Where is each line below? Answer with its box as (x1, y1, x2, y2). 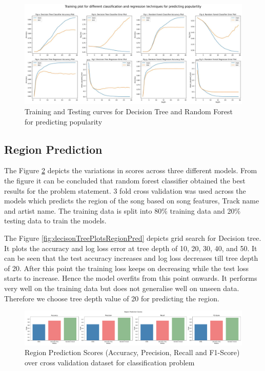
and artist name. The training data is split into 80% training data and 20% (4, 205, 241, 216)
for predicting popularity (25, 116, 103, 127)
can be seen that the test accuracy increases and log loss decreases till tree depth (4, 253, 258, 263)
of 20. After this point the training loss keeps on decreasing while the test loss (4, 262, 249, 273)
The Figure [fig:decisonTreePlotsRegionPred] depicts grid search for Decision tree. (4, 232, 261, 243)
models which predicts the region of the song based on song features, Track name (4, 195, 259, 206)
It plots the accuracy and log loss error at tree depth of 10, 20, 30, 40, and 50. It (4, 242, 257, 253)
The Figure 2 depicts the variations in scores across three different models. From (4, 165, 257, 176)
